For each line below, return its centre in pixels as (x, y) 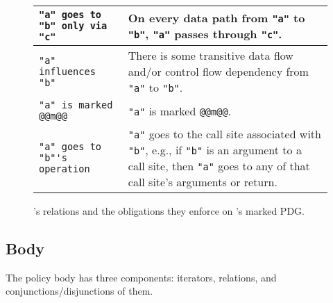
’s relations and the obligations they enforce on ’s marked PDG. (169, 211)
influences (67, 71)
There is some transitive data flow (211, 55)
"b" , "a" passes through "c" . (205, 34)
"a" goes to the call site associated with (224, 134)
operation (65, 169)
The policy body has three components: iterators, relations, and (141, 277)
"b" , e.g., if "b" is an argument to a (215, 150)
